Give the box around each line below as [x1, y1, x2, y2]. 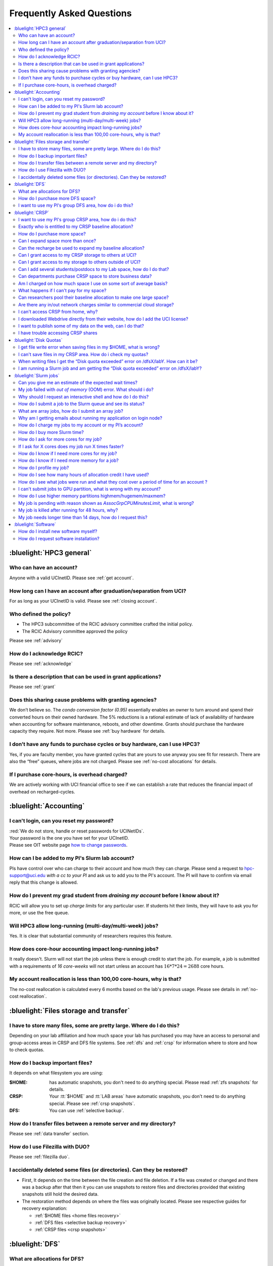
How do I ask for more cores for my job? [18, 436, 102, 443]
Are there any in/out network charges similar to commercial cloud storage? [18, 301, 174, 307]
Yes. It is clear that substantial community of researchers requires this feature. [9, 933, 173, 939]
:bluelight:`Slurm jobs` [14, 372, 60, 378]
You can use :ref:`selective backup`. [49, 1107, 124, 1114]
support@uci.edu [9, 873, 45, 879]
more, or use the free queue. [9, 909, 69, 916]
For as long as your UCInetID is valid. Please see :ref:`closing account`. [9, 598, 157, 604]
